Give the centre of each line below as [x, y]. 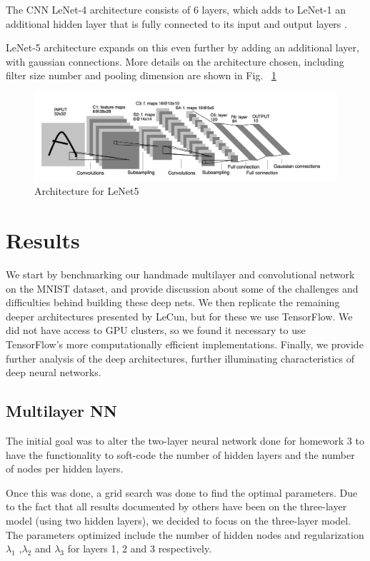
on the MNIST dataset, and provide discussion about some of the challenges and [182, 288]
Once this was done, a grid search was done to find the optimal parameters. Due [182, 492]
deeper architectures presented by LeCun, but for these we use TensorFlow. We [179, 316]
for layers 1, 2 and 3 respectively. [140, 549]
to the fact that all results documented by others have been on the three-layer [176, 506]
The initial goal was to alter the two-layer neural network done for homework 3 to [185, 441]
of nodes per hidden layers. [65, 469]
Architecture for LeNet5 [87, 191]
